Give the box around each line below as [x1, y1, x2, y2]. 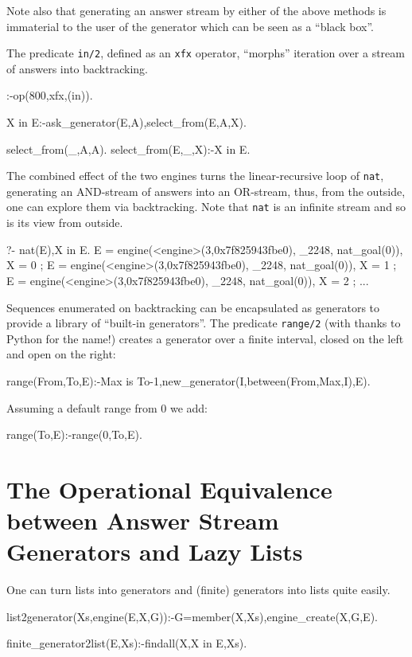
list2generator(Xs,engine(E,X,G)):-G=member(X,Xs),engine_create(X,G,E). [6, 608, 378, 624]
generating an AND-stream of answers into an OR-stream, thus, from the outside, [6, 182, 406, 199]
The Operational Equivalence [6, 472, 332, 505]
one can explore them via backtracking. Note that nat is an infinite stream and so [6, 198, 406, 215]
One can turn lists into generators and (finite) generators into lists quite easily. [6, 581, 391, 598]
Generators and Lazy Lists [6, 535, 303, 568]
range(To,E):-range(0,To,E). [6, 426, 142, 443]
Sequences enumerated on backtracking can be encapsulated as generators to [6, 299, 380, 315]
